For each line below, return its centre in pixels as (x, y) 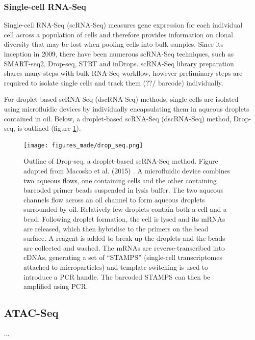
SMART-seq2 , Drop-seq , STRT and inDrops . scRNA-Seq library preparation (119, 63)
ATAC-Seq (31, 313)
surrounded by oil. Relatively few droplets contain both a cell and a (125, 209)
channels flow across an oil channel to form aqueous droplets (114, 199)
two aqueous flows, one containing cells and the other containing (120, 180)
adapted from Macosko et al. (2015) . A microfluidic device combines (127, 170)
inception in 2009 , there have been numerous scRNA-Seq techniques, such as (119, 54)
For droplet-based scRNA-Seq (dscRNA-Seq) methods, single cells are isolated (121, 99)
